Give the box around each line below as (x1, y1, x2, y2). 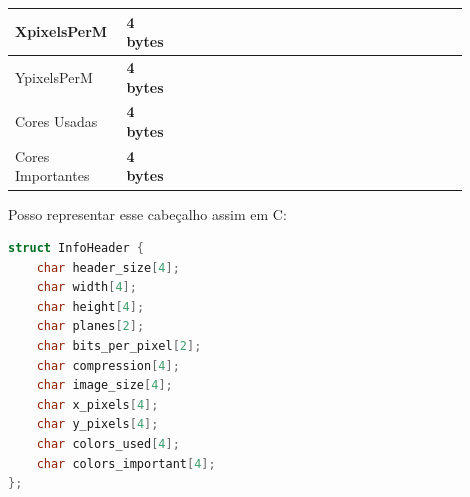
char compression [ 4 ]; (36, 358, 180, 373)
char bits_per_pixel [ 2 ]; (36, 339, 202, 354)
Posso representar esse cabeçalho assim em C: (8, 203, 287, 224)
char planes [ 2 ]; (36, 319, 145, 334)
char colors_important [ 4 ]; (36, 456, 216, 471)
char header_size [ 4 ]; (36, 260, 180, 275)
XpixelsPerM (15, 21, 108, 42)
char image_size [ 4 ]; (36, 378, 173, 393)
